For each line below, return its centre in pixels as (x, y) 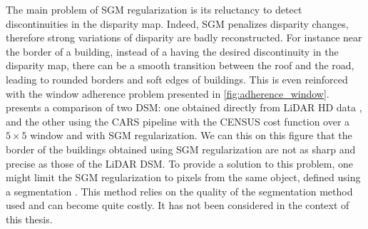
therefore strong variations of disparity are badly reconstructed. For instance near (184, 37)
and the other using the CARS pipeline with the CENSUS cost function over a (178, 121)
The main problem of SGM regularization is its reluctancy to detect (154, 9)
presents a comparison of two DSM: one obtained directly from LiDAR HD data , (184, 107)
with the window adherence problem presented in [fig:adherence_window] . (168, 93)
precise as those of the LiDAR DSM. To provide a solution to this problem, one (179, 163)
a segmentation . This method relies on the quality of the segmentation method (179, 191)
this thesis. (29, 219)
